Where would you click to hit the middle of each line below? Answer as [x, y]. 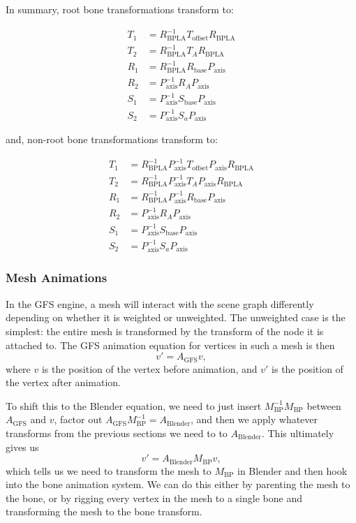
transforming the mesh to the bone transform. [104, 511]
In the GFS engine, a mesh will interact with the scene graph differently [160, 303]
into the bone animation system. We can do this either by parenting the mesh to [178, 484]
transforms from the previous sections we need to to [117, 433]
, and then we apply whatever [254, 419]
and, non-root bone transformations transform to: [112, 139]
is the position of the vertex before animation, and [149, 368]
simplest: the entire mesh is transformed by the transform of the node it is [165, 331]
